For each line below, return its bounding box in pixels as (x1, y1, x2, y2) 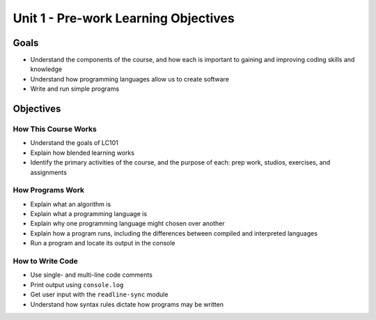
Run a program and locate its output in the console (30, 239, 175, 247)
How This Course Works (13, 124, 97, 134)
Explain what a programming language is (30, 210, 148, 218)
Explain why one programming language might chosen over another (30, 220, 226, 228)
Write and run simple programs (30, 84, 120, 93)
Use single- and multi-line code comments (30, 271, 153, 279)
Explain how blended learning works (30, 148, 135, 157)
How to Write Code (13, 257, 78, 266)
